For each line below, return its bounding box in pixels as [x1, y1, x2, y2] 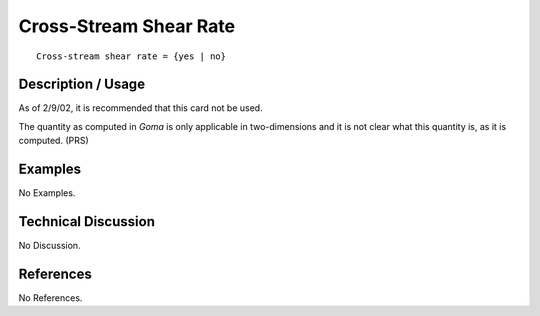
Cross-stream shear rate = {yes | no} [36, 50, 227, 62]
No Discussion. [18, 240, 81, 252]
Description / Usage [18, 76, 145, 93]
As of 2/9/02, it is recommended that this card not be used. [18, 102, 264, 114]
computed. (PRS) [18, 135, 89, 147]
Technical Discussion [18, 213, 155, 230]
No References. [18, 291, 83, 304]
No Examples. [18, 187, 76, 199]
